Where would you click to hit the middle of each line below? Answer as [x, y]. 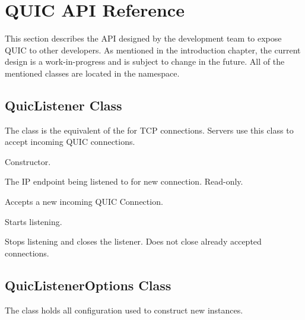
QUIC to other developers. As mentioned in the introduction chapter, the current [153, 50]
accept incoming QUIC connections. [70, 142]
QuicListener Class [63, 105]
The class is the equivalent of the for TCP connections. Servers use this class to [149, 130]
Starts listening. [34, 221]
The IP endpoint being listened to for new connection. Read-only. [124, 181]
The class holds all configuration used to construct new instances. [124, 310]
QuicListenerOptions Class [88, 285]
